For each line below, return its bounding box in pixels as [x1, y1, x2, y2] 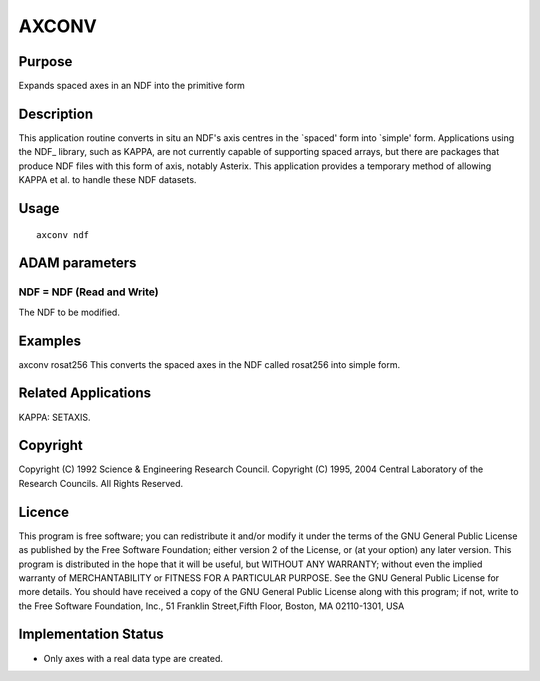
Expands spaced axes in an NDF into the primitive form [18, 80, 245, 92]
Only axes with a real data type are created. [43, 652, 224, 664]
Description [18, 105, 94, 122]
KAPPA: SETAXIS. [18, 411, 91, 423]
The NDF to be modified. [18, 306, 120, 318]
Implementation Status [18, 626, 164, 643]
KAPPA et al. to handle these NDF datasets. [18, 174, 197, 186]
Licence [18, 503, 70, 520]
